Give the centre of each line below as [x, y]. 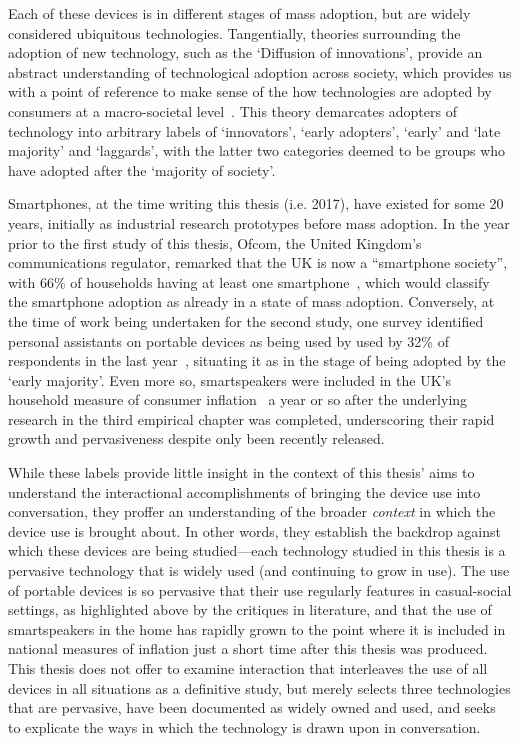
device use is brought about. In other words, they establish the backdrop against [254, 530]
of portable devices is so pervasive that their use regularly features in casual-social [260, 589]
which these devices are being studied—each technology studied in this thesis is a [257, 550]
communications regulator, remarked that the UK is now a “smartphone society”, [258, 262]
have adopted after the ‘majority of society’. [142, 169]
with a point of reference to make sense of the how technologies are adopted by [250, 91]
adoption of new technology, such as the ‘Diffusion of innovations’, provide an [245, 52]
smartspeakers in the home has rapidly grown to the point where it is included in [257, 628]
